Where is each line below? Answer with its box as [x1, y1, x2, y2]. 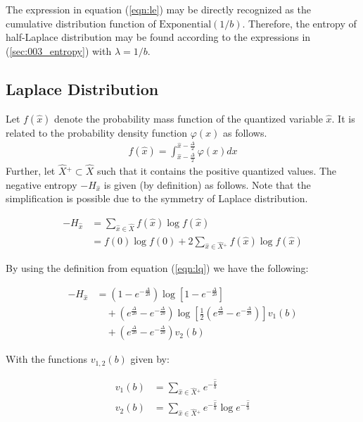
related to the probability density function [6, 125, 188, 139]
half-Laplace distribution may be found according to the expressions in [6, 30, 311, 44]
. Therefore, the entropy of [242, 15, 357, 30]
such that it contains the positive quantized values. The [96, 163, 337, 178]
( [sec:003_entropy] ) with [6, 43, 112, 58]
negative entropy [6, 177, 77, 192]
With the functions [6, 352, 87, 366]
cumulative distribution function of [6, 15, 156, 30]
